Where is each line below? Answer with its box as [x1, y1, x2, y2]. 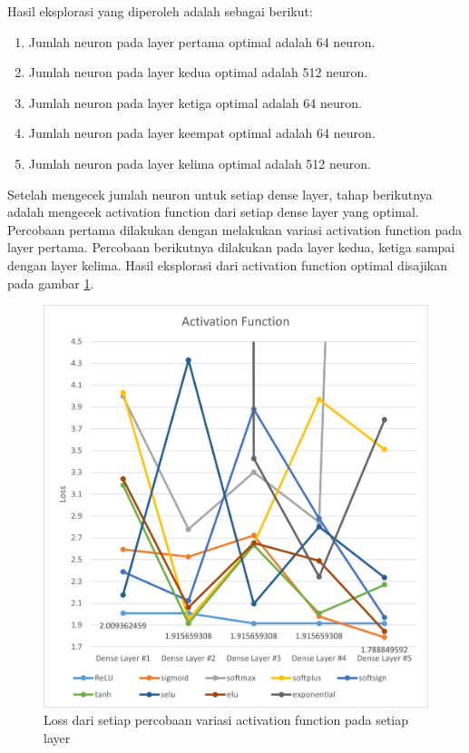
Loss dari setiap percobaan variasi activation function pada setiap [44, 710, 409, 729]
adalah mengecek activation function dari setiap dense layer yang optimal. [7, 202, 419, 221]
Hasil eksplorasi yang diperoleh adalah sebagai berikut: [7, 2, 313, 20]
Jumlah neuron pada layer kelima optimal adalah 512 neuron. [28, 153, 371, 172]
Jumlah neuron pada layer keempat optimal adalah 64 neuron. [28, 123, 376, 142]
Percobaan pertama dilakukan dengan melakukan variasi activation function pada [7, 220, 462, 239]
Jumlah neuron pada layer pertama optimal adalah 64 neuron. [28, 32, 376, 51]
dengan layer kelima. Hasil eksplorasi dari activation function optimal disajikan [7, 255, 448, 274]
